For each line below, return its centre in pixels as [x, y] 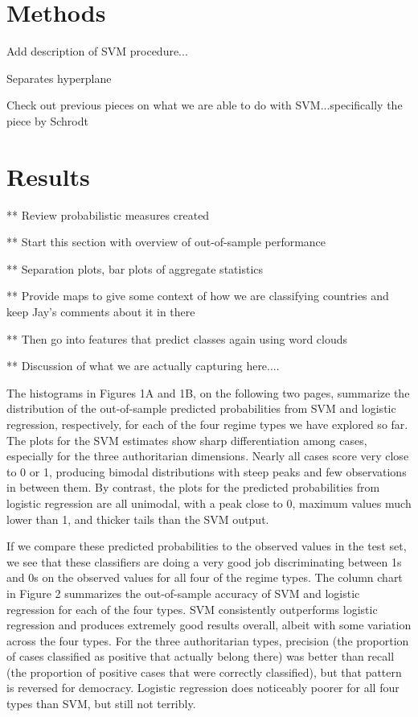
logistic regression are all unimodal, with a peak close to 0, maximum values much [209, 503]
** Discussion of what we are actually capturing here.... [143, 366]
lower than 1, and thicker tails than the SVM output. [138, 519]
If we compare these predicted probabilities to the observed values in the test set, [207, 546]
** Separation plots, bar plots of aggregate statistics [135, 268]
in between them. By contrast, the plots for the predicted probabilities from [193, 487]
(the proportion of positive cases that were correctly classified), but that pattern [204, 672]
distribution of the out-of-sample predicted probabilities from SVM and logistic [201, 408]
